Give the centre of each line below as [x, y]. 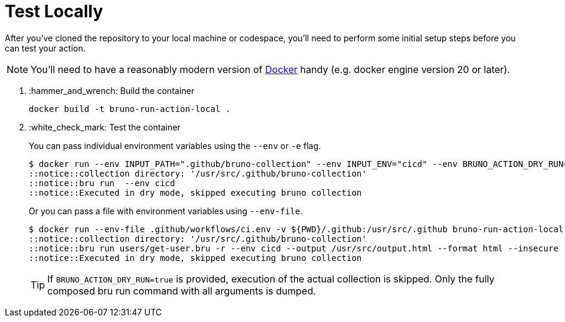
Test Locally [54, 11]
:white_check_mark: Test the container [105, 127]
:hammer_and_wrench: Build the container [112, 90]
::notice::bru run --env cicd [102, 183]
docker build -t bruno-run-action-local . [130, 109]
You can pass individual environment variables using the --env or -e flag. [175, 145]
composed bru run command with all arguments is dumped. [182, 291]
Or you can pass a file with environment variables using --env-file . [166, 211]
